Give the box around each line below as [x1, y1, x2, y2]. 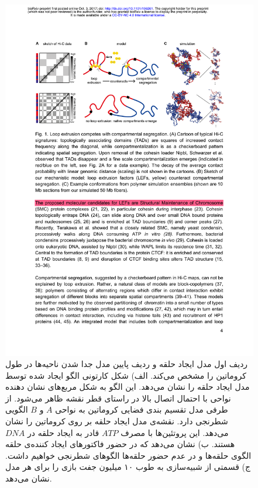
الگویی [5, 403, 28, 416]
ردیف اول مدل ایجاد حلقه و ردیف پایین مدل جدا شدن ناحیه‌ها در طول [5, 358, 248, 370]
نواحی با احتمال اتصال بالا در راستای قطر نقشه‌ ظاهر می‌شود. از [5, 392, 231, 404]
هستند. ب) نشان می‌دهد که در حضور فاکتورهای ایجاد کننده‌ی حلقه [5, 438, 235, 450]
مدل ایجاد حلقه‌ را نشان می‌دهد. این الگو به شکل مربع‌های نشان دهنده [5, 380, 250, 393]
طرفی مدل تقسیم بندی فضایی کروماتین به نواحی [55, 403, 228, 416]
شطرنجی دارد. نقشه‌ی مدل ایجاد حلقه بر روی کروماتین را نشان [5, 415, 228, 427]
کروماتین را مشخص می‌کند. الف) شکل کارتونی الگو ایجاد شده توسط [5, 369, 246, 381]
